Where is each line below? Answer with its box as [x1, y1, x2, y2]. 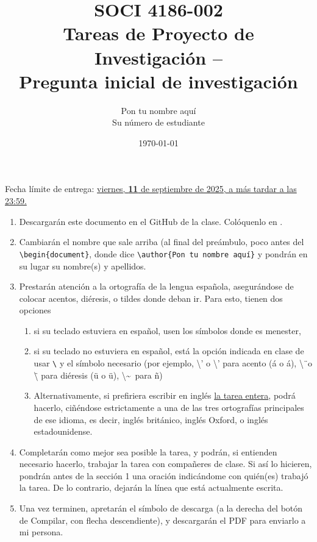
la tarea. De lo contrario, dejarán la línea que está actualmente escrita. [19, 481, 283, 494]
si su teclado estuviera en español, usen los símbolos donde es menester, [34, 324, 301, 337]
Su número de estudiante [112, 116, 205, 129]
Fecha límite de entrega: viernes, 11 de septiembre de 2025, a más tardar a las [5, 182, 297, 195]
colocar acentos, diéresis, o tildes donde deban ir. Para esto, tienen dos [19, 291, 283, 304]
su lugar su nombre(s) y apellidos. [19, 259, 146, 272]
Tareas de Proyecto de [63, 21, 254, 46]
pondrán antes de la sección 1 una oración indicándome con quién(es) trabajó [19, 469, 308, 482]
